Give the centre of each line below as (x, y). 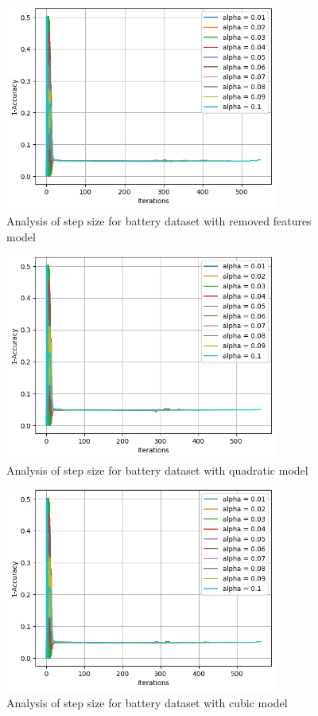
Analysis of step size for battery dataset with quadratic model (157, 470)
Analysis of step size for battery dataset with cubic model (147, 703)
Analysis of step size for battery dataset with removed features (159, 221)
